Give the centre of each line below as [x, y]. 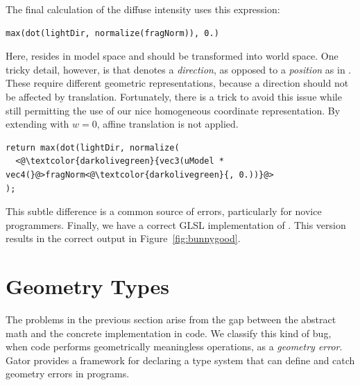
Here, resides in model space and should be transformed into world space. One [172, 56]
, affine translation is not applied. [168, 124]
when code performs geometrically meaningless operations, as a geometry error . [174, 346]
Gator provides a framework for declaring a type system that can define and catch [180, 360]
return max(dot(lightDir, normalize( [93, 147]
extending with [37, 124]
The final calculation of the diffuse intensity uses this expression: [143, 9]
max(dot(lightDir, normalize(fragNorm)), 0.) [112, 33]
